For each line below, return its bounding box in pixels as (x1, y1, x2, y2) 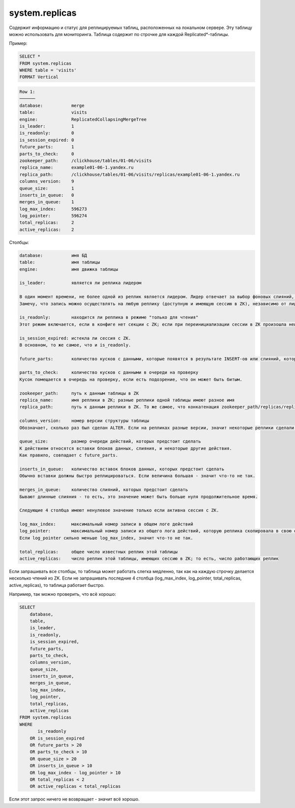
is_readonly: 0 (19, 130, 74, 136)
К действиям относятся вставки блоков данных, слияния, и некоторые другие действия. (19, 446, 232, 451)
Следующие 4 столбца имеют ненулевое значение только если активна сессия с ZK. (19, 508, 219, 513)
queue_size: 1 (19, 185, 74, 191)
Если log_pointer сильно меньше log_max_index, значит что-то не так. (19, 535, 194, 541)
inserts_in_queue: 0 (19, 192, 74, 198)
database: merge (19, 102, 85, 108)
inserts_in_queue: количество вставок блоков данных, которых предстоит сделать (19, 466, 225, 472)
